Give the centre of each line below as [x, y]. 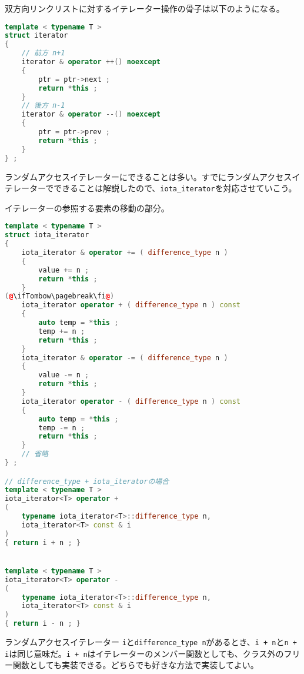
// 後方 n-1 [43, 106]
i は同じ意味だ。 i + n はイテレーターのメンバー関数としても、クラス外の [144, 653]
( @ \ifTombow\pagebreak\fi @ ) [60, 296]
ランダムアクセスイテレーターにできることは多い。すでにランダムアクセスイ [153, 176]
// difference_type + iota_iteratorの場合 [87, 481]
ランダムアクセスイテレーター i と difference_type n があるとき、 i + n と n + [151, 642]
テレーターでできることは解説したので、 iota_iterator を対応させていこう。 [151, 188]
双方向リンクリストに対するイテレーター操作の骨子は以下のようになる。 [145, 8]
